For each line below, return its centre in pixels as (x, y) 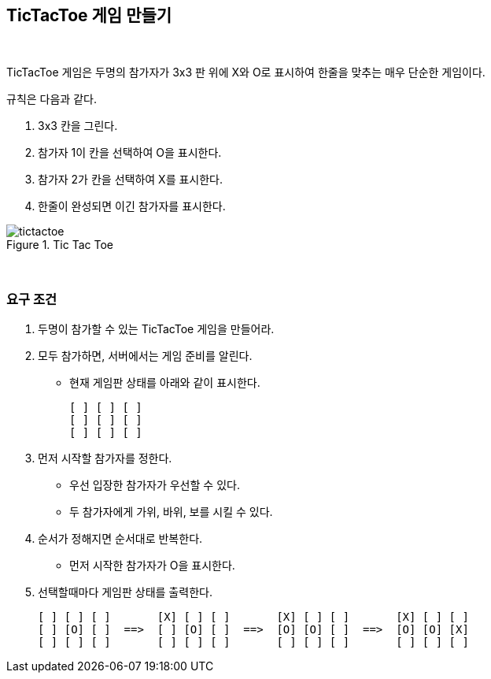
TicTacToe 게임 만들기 (89, 15)
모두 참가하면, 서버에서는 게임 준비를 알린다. (145, 356)
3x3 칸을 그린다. (78, 126)
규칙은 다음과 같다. (52, 99)
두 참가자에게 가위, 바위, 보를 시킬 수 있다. (171, 512)
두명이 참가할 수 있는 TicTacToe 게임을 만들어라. (156, 329)
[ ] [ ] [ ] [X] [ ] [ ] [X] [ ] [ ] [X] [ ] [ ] (253, 617)
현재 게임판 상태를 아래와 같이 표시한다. (165, 383)
